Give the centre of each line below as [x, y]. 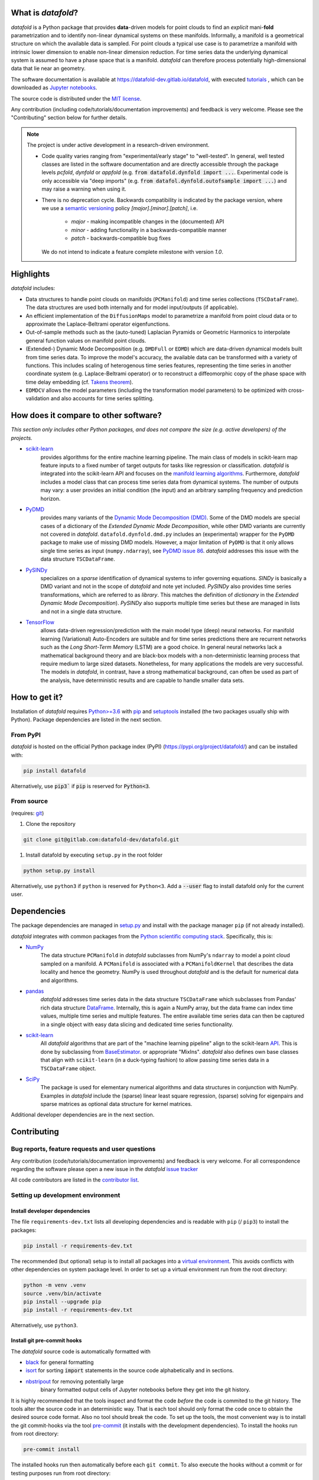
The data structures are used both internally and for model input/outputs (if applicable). [132, 307]
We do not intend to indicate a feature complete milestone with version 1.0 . [133, 252]
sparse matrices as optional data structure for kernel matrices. [116, 1104]
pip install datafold [55, 770]
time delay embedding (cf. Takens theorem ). [79, 382]
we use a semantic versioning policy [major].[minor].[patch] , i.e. [120, 208]
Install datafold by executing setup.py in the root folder [94, 855]
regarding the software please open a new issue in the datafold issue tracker [104, 1169]
